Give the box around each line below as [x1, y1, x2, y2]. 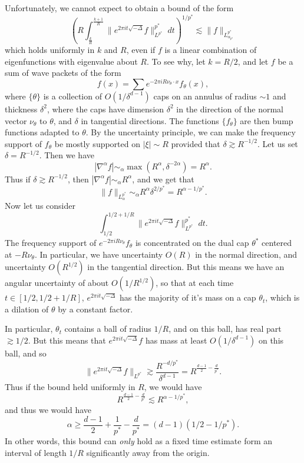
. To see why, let [146, 55, 206, 67]
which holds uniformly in [5, 44, 95, 56]
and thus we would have [5, 404, 92, 416]
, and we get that [132, 172, 194, 185]
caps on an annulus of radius [153, 89, 257, 102]
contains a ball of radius [64, 322, 151, 335]
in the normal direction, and [195, 248, 297, 260]
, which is [265, 291, 300, 304]
